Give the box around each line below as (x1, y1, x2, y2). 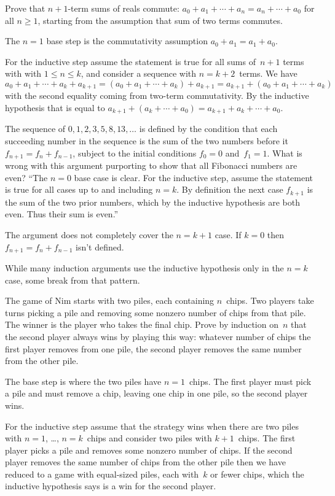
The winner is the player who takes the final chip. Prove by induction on (5, 318, 278, 331)
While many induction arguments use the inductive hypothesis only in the (5, 261, 284, 274)
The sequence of (5, 122, 66, 135)
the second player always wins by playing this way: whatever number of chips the (5, 330, 311, 343)
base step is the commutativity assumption (46, 34, 208, 47)
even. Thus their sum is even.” (5, 207, 119, 220)
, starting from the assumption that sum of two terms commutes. (37, 14, 283, 26)
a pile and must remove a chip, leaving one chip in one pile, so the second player (5, 387, 308, 400)
